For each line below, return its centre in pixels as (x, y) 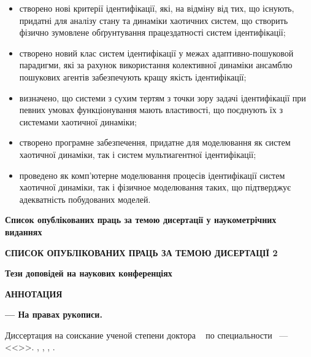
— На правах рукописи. (54, 314)
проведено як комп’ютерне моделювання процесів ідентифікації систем (152, 175)
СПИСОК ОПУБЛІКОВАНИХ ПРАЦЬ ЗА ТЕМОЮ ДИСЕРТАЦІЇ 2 (141, 252)
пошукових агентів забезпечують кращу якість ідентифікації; (133, 76)
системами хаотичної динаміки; (78, 121)
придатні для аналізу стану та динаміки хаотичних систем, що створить (154, 20)
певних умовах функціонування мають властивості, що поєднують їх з (151, 110)
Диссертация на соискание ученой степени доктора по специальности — (147, 335)
